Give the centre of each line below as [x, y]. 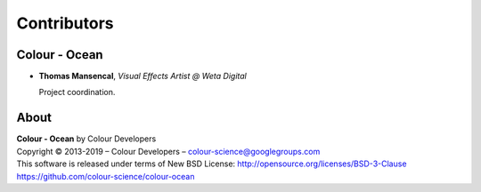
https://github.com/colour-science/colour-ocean [106, 176]
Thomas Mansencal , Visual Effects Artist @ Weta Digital [143, 76]
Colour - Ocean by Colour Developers [86, 139]
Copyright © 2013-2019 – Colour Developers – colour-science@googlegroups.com [168, 151]
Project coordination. [77, 92]
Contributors [65, 23]
